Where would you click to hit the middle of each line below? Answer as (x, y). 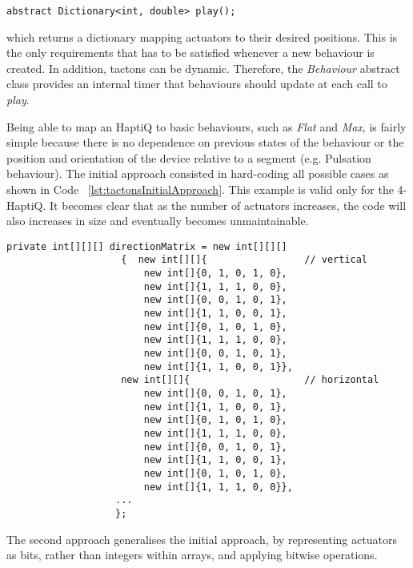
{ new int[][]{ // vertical (245, 260)
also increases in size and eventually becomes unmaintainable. (158, 221)
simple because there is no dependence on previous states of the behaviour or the (205, 142)
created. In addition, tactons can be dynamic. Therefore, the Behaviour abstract (203, 68)
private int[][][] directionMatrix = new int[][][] (147, 246)
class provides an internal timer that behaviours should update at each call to (197, 84)
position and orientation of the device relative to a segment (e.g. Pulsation (189, 157)
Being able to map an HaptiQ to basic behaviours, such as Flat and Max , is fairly (206, 126)
